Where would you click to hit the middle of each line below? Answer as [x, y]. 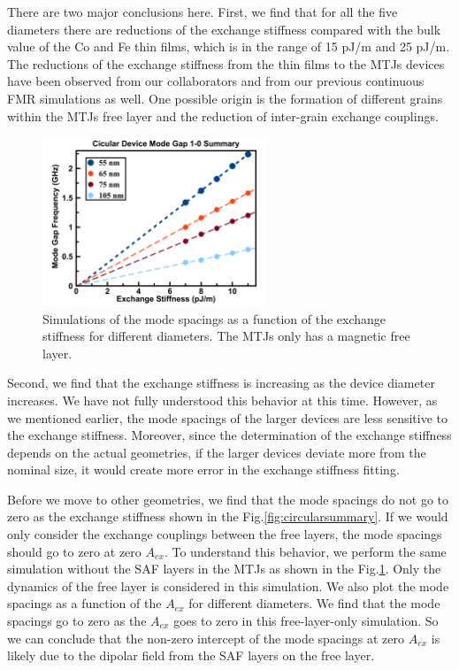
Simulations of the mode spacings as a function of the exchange [214, 318]
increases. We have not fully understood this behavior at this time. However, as [222, 400]
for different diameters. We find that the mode [314, 603]
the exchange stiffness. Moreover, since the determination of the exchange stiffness [229, 435]
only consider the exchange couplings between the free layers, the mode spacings [225, 534]
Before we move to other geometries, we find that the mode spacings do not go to [228, 499]
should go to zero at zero [74, 551]
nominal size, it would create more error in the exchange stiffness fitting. [203, 470]
